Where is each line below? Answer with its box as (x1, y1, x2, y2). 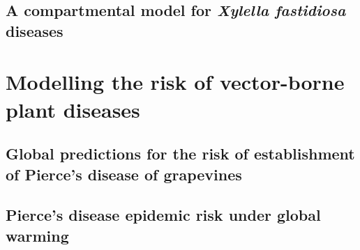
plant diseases (6, 95, 140, 123)
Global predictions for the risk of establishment (6, 143, 355, 164)
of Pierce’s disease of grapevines (6, 163, 242, 185)
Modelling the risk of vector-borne (6, 68, 345, 96)
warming (6, 224, 69, 246)
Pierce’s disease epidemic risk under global (6, 204, 321, 226)
